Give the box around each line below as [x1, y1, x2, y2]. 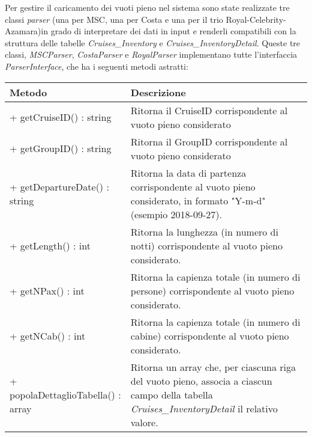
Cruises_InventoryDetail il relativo [130, 401, 278, 415]
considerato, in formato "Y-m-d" [130, 193, 266, 207]
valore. [130, 415, 158, 429]
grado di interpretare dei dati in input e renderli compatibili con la [50, 25, 296, 37]
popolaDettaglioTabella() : [10, 387, 121, 402]
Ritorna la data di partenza [130, 165, 247, 180]
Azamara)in [5, 25, 48, 37]
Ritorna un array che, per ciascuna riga [130, 359, 296, 374]
